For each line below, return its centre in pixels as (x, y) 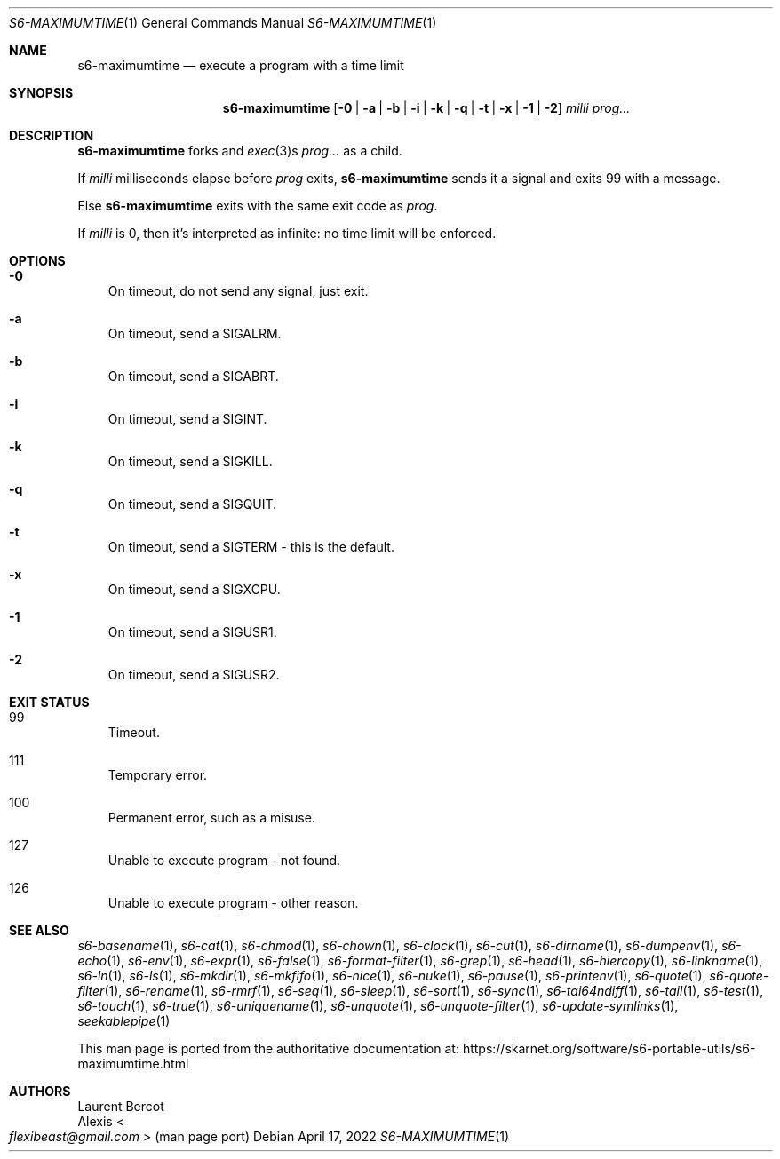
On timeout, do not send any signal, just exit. (238, 291)
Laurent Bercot (121, 1106)
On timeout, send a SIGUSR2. (194, 675)
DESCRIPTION (52, 135)
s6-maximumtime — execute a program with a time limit (241, 65)
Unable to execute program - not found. (224, 860)
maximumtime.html (133, 1064)
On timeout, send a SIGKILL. (190, 461)
